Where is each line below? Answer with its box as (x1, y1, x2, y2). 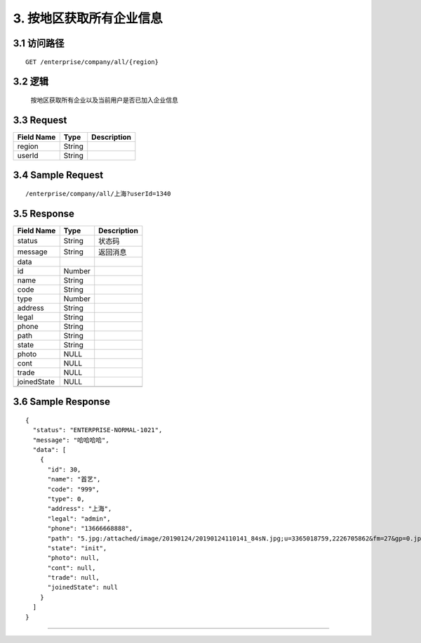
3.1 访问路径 (13, 37, 65, 49)
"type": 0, (47, 495, 85, 502)
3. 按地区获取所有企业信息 (13, 11, 163, 26)
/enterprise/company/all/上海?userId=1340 (25, 190, 171, 197)
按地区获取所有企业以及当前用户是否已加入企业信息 (30, 96, 178, 104)
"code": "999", (47, 485, 100, 493)
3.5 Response (13, 207, 75, 219)
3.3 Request (13, 114, 67, 126)
